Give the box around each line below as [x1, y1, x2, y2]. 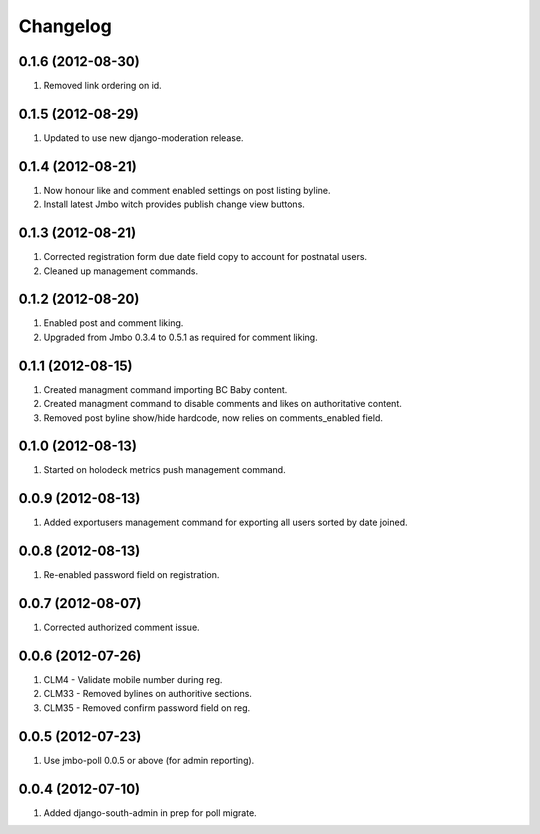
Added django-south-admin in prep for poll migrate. [43, 806, 257, 819]
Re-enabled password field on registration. [43, 569, 220, 581]
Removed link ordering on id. [43, 80, 162, 92]
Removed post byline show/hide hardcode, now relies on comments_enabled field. [43, 411, 384, 424]
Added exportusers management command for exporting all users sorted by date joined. [43, 516, 408, 529]
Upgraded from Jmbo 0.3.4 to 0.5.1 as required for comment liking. [43, 331, 319, 343]
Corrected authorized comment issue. [43, 621, 200, 634]
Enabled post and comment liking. [43, 317, 184, 329]
